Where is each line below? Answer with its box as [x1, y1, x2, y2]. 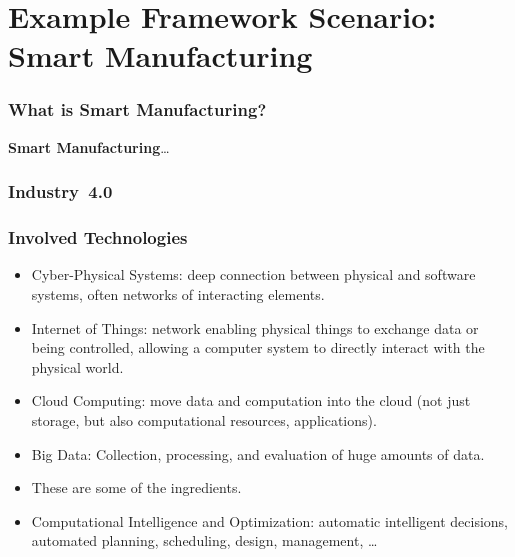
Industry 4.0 [8, 179, 113, 204]
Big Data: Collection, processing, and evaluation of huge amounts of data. [31, 443, 485, 464]
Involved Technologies [8, 225, 188, 250]
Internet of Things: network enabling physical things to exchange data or [31, 317, 479, 338]
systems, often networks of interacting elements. [31, 284, 325, 305]
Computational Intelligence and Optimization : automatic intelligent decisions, [31, 510, 508, 531]
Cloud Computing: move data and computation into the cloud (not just [31, 390, 471, 411]
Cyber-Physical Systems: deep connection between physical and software [31, 264, 476, 285]
